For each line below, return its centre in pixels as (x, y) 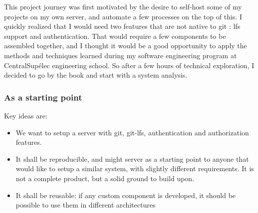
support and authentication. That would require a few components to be (115, 36)
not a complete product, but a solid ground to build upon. (105, 178)
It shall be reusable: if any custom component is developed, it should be (126, 195)
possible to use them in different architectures (86, 205)
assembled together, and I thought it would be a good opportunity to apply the (126, 46)
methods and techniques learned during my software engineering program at (121, 55)
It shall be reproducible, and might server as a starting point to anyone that (132, 159)
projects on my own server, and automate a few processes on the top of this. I (123, 16)
